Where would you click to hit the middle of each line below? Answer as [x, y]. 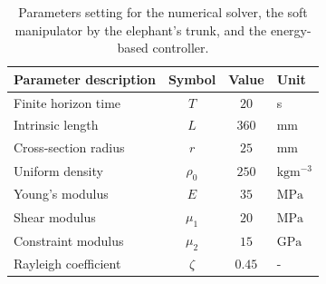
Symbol [192, 78]
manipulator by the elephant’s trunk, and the [141, 29]
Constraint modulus [69, 240]
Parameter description [85, 78]
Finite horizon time [67, 102]
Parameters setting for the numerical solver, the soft [163, 12]
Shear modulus [55, 216]
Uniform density [58, 170]
